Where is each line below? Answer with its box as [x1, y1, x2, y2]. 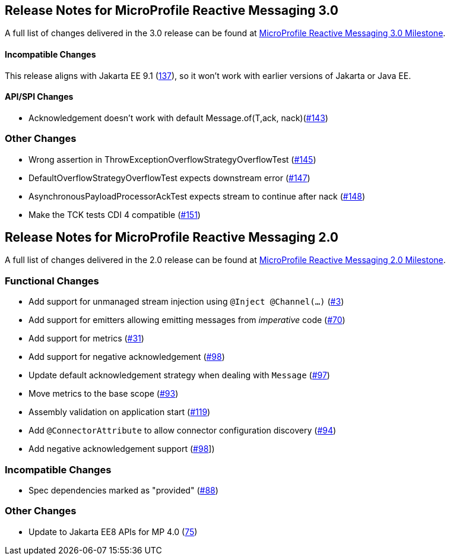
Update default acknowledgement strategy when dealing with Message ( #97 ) [28, 370, 330, 381]
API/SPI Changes [5, 91, 74, 102]
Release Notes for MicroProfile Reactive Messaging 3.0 [5, 3, 338, 18]
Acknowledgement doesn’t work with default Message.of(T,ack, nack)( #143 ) [28, 112, 328, 123]
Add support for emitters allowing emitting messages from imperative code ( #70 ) [28, 315, 346, 325]
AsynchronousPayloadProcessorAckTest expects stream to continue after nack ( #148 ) [28, 191, 366, 201]
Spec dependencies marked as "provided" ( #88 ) [28, 485, 218, 495]
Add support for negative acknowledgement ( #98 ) [28, 352, 225, 362]
